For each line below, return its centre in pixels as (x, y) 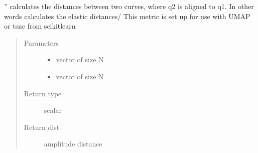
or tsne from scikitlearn (40, 26)
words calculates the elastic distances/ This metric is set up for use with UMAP (127, 16)
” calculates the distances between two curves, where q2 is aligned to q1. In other (129, 6)
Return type (43, 93)
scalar (53, 110)
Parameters (41, 42)
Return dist (42, 127)
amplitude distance (73, 144)
